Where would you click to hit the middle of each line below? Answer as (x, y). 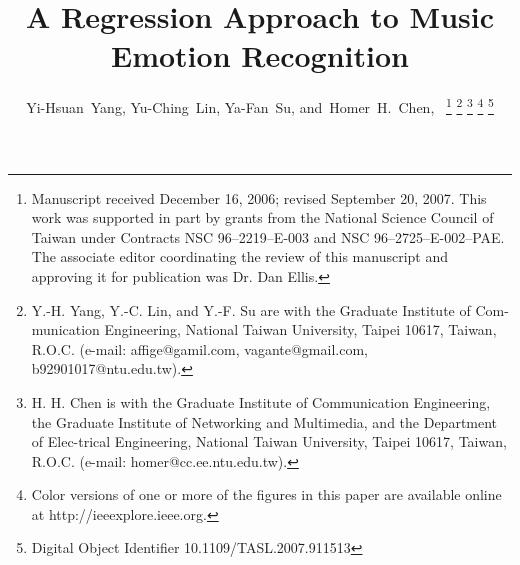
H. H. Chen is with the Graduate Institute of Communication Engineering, (261, 401)
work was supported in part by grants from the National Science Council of (262, 217)
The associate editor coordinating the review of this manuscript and (239, 256)
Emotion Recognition (260, 55)
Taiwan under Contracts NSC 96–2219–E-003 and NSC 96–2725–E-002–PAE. (268, 236)
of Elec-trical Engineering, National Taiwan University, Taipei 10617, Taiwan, (269, 441)
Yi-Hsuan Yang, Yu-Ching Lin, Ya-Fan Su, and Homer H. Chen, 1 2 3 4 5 (260, 105)
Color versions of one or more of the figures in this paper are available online (266, 494)
